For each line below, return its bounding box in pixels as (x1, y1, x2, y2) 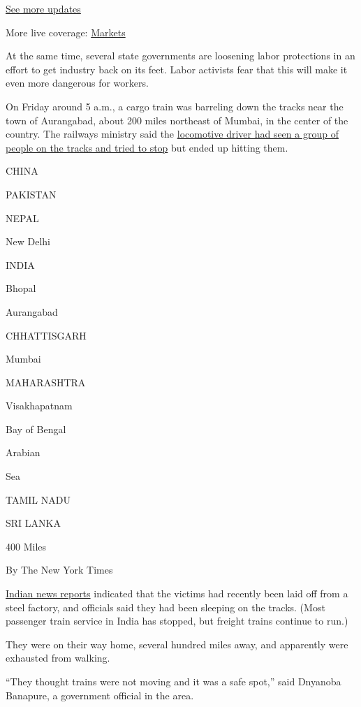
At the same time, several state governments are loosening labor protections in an (6, 48, 355, 63)
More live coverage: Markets (6, 24, 126, 39)
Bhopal (6, 281, 36, 296)
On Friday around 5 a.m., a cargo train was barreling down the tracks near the (6, 99, 344, 113)
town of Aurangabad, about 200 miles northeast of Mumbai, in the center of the (6, 112, 348, 127)
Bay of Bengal (6, 421, 66, 436)
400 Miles (6, 539, 47, 553)
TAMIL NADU (6, 492, 71, 506)
